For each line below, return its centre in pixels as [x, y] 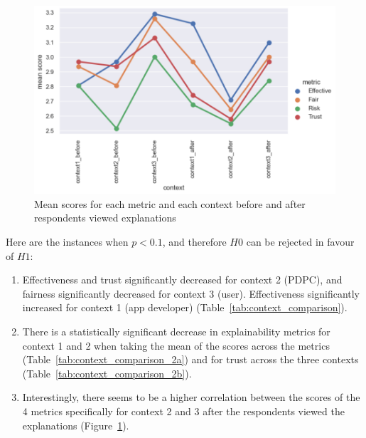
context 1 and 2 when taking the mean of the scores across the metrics [176, 345]
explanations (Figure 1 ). [76, 425]
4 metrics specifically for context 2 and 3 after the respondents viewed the [183, 411]
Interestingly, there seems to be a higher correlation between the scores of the [191, 397]
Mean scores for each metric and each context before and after [170, 203]
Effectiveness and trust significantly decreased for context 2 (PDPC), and [182, 280]
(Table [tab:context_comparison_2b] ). [107, 373]
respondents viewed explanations [105, 218]
